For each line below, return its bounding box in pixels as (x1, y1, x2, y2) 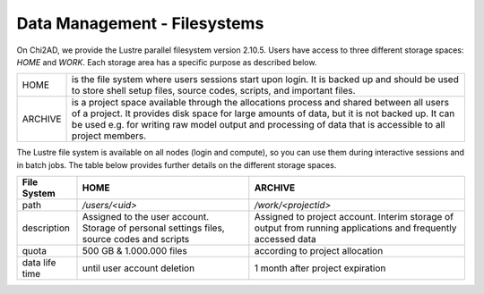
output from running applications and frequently (254, 222, 457, 234)
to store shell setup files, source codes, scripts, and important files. (72, 85, 356, 97)
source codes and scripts (82, 233, 190, 246)
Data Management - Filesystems (16, 13, 264, 33)
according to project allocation (254, 245, 384, 257)
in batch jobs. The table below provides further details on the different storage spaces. (16, 159, 337, 170)
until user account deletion (82, 262, 195, 274)
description (22, 222, 71, 234)
